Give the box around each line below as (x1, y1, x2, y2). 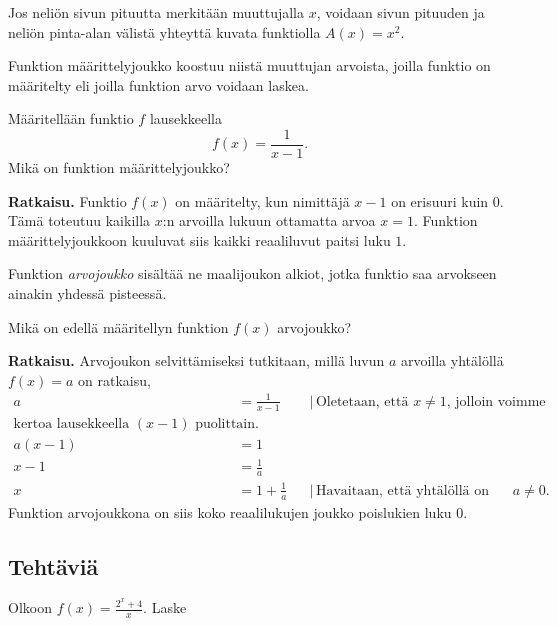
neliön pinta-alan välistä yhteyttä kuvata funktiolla (8, 21, 321, 42)
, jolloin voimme (446, 394, 546, 409)
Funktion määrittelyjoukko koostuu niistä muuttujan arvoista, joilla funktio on (8, 55, 491, 76)
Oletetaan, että (315, 394, 409, 409)
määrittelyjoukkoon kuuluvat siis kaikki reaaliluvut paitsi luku (8, 229, 391, 250)
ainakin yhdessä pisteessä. (8, 283, 167, 303)
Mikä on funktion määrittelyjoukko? (8, 157, 230, 178)
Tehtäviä (8, 550, 99, 581)
